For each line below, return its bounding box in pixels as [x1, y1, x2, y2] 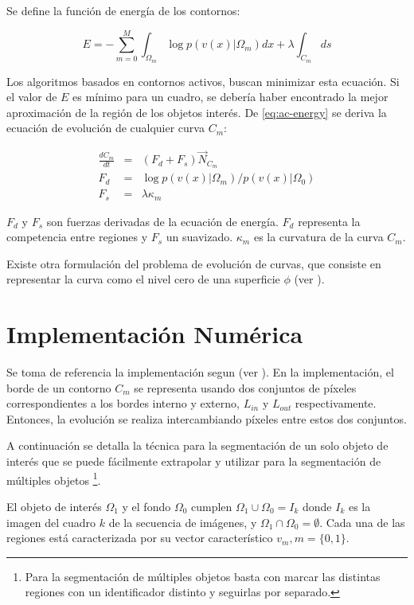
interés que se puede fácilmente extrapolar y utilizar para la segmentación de [6, 453, 381, 470]
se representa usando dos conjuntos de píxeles [134, 379, 357, 396]
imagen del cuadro [6, 513, 96, 530]
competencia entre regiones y [6, 228, 148, 245]
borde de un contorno [6, 379, 111, 396]
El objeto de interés [6, 498, 102, 514]
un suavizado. [166, 228, 233, 245]
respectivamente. [295, 395, 377, 412]
